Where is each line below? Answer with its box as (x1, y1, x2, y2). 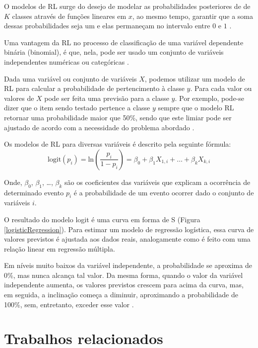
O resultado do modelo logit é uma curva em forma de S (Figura (4, 214, 200, 224)
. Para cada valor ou (190, 83, 252, 93)
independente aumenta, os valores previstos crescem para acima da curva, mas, (4, 279, 244, 290)
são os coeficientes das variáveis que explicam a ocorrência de (64, 176, 251, 187)
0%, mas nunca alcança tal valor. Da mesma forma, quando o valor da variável (4, 269, 243, 280)
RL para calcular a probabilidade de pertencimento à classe (4, 83, 185, 93)
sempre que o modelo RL (158, 102, 234, 113)
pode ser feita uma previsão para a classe (44, 92, 169, 103)
